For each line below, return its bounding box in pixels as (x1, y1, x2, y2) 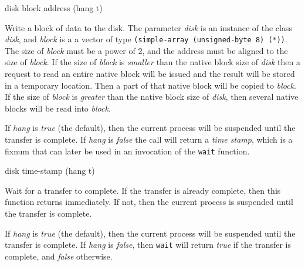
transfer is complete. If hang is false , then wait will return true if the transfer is (5, 238, 292, 251)
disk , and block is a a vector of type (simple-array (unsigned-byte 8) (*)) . (5, 33, 287, 45)
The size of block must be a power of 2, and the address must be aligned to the (5, 44, 288, 56)
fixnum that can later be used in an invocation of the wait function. (5, 144, 250, 157)
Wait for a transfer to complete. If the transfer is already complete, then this (5, 184, 281, 196)
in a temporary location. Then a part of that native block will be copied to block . (5, 79, 296, 91)
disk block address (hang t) (5, 2, 103, 14)
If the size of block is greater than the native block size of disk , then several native (5, 90, 299, 103)
